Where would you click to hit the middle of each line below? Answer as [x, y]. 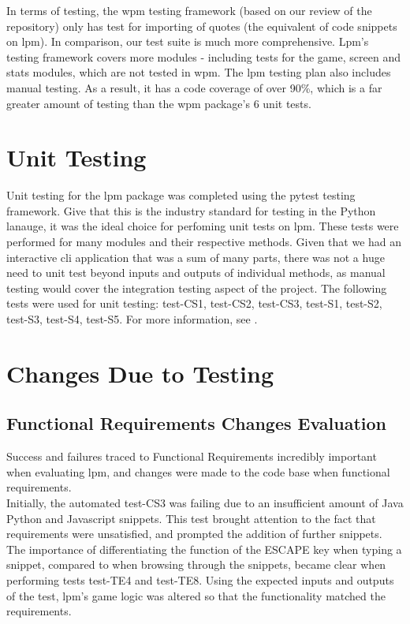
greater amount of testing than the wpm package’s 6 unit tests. [159, 103]
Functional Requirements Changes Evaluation [196, 423]
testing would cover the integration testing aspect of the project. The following [197, 288]
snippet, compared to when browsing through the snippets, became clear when [196, 564]
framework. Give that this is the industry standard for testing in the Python [191, 210]
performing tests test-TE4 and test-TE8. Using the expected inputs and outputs [200, 579]
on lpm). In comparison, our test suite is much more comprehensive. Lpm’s [188, 41]
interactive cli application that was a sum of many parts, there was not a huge [196, 257]
